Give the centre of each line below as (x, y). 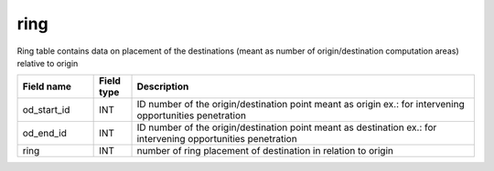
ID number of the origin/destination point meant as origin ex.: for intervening (301, 105)
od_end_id (45, 134)
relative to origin (48, 63)
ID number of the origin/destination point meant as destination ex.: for (287, 127)
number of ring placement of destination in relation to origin (265, 151)
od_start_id (46, 110)
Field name (47, 86)
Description (163, 86)
